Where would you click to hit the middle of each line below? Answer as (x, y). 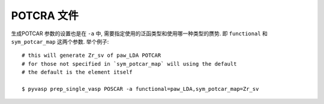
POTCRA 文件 (45, 16)
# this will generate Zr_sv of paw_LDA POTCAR (91, 56)
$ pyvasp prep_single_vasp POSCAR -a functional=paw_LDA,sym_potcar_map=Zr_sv (140, 89)
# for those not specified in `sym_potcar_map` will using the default (129, 64)
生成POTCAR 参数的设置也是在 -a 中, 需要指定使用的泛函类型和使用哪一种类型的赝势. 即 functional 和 (139, 33)
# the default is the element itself (77, 72)
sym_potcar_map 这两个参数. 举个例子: (60, 41)
